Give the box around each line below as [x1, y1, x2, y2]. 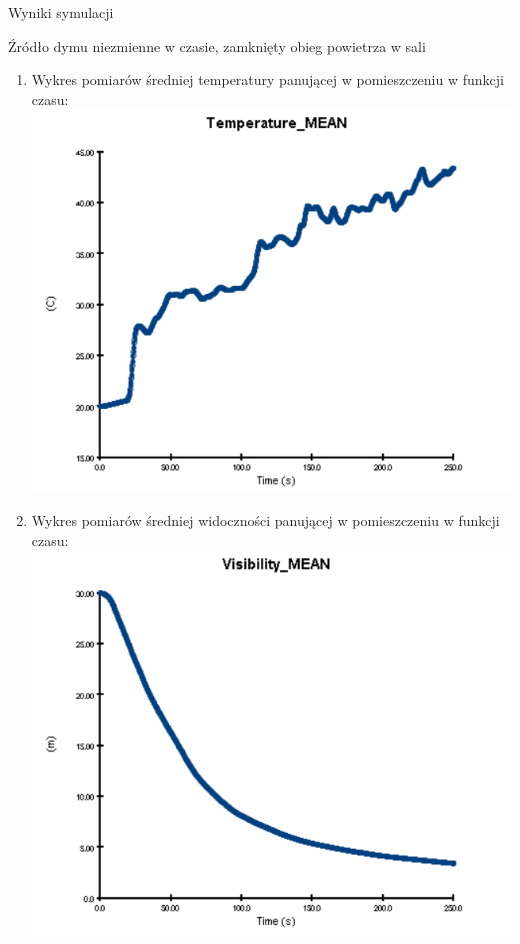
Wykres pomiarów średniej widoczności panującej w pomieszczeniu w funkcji [31, 510, 500, 531]
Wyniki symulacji [8, 2, 114, 22]
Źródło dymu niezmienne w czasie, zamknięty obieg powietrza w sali [8, 35, 426, 56]
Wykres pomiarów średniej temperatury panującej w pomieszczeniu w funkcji [31, 69, 504, 90]
